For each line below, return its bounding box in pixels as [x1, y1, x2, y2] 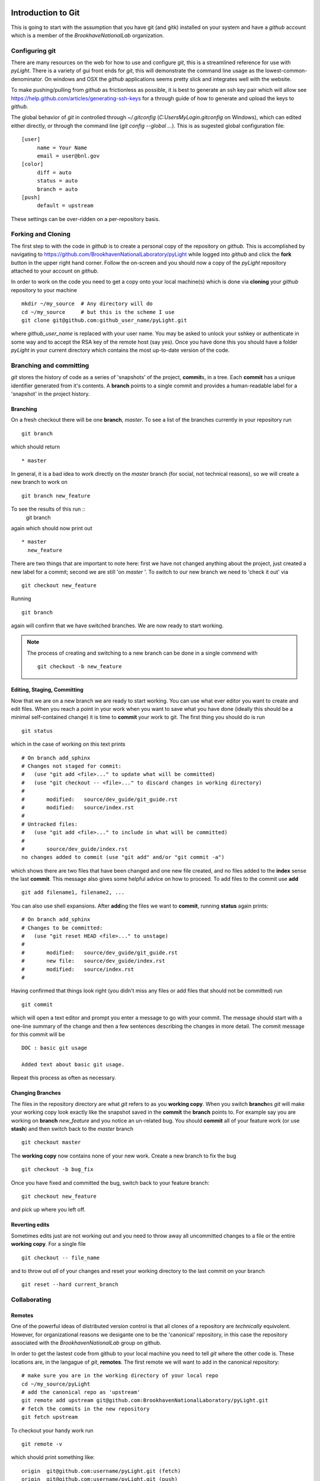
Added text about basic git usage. [21, 1061, 125, 1068]
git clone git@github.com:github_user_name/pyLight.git [21, 317, 187, 323]
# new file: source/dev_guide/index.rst [21, 957, 165, 964]
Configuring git [11, 46, 56, 55]
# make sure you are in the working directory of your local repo [21, 1372, 219, 1379]
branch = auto [37, 185, 78, 193]
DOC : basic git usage [21, 1044, 88, 1052]
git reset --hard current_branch [21, 1281, 119, 1288]
